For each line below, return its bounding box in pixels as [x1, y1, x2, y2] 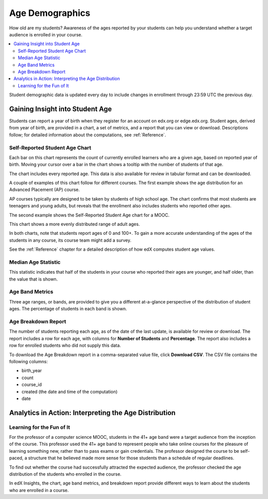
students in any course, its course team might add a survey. [9, 237, 132, 243]
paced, [9, 455, 24, 461]
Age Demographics [9, 7, 90, 18]
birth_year [21, 368, 42, 374]
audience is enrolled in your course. [9, 31, 83, 37]
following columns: [9, 358, 48, 364]
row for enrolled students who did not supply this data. [9, 342, 121, 348]
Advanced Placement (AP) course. [9, 187, 80, 193]
